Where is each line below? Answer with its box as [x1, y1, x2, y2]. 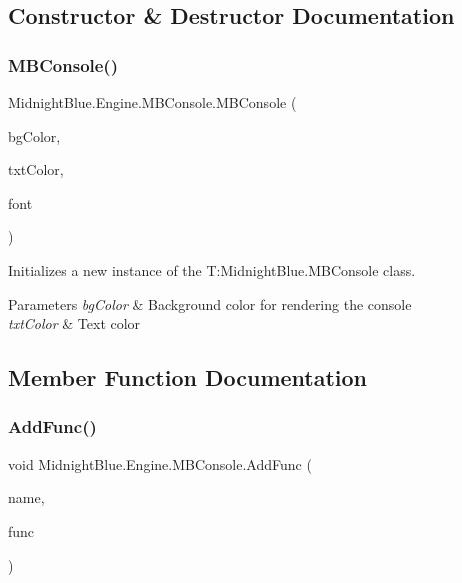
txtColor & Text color [8, 313, 141, 334]
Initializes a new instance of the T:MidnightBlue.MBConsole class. [8, 259, 416, 280]
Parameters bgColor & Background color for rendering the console [8, 293, 412, 314]
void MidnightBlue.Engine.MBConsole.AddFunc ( [8, 453, 312, 474]
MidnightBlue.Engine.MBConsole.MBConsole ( [8, 92, 297, 112]
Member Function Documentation [8, 362, 368, 393]
